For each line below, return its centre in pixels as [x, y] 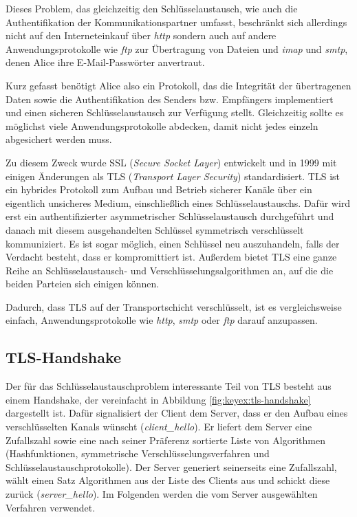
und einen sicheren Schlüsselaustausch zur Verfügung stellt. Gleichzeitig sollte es [175, 112]
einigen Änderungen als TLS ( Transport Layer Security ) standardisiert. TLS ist [173, 176]
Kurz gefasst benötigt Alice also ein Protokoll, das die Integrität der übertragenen [178, 85]
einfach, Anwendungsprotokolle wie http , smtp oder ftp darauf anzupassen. [162, 320]
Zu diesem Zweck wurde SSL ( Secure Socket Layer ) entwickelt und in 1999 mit [171, 162]
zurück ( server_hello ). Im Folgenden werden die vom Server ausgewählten [162, 494]
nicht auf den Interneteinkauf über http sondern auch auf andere [141, 35]
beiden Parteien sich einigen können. [83, 284]
